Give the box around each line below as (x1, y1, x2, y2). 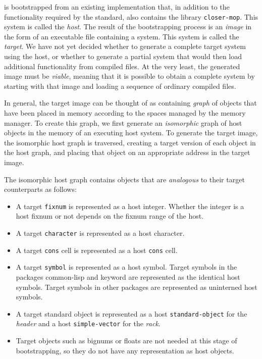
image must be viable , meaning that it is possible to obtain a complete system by (4, 71, 255, 81)
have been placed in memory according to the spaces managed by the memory (4, 108, 246, 118)
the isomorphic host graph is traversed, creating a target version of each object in (4, 137, 256, 147)
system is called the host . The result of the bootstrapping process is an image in (4, 21, 252, 32)
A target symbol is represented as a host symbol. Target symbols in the (16, 262, 237, 272)
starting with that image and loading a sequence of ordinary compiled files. (4, 80, 236, 91)
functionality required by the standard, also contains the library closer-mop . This (4, 11, 258, 22)
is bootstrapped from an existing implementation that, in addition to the (4, 2, 230, 12)
